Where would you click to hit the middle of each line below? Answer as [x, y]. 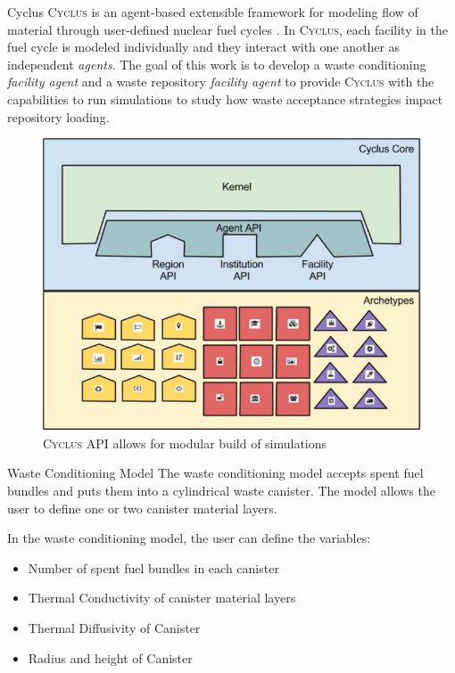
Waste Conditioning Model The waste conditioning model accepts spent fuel [215, 473]
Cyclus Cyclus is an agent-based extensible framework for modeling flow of [213, 12]
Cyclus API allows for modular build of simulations [185, 443]
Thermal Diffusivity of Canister [114, 628]
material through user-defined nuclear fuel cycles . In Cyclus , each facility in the [228, 29]
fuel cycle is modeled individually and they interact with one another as [204, 47]
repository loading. [58, 116]
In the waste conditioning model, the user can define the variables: [189, 538]
